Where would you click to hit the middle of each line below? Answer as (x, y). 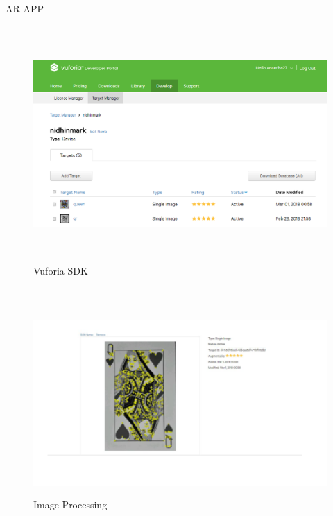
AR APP (25, 8)
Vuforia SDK (61, 271)
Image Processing (70, 504)
